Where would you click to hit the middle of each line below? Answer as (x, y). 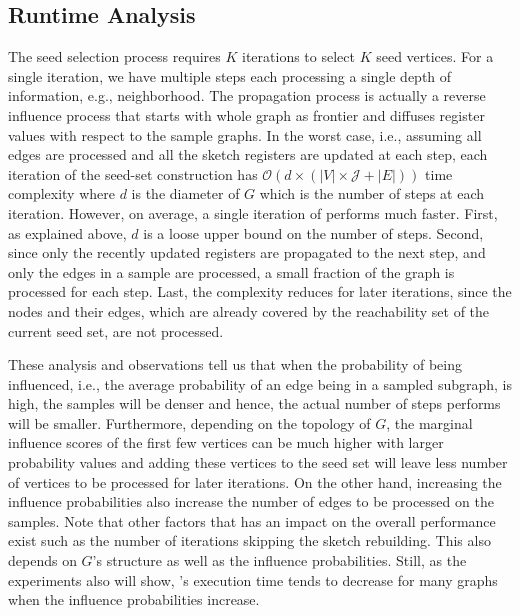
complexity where (61, 193)
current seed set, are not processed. (116, 330)
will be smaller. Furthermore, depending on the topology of (189, 422)
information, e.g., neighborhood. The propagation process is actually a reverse (247, 95)
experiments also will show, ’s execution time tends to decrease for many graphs (253, 579)
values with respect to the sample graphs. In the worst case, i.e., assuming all (245, 134)
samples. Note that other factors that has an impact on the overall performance (252, 520)
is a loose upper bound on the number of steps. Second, (313, 232)
